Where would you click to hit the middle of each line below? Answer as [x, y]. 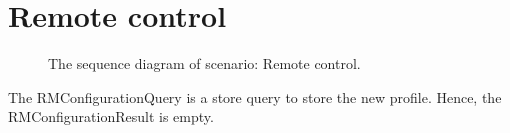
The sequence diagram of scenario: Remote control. [204, 63]
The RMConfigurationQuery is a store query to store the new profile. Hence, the [255, 96]
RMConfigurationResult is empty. [111, 116]
